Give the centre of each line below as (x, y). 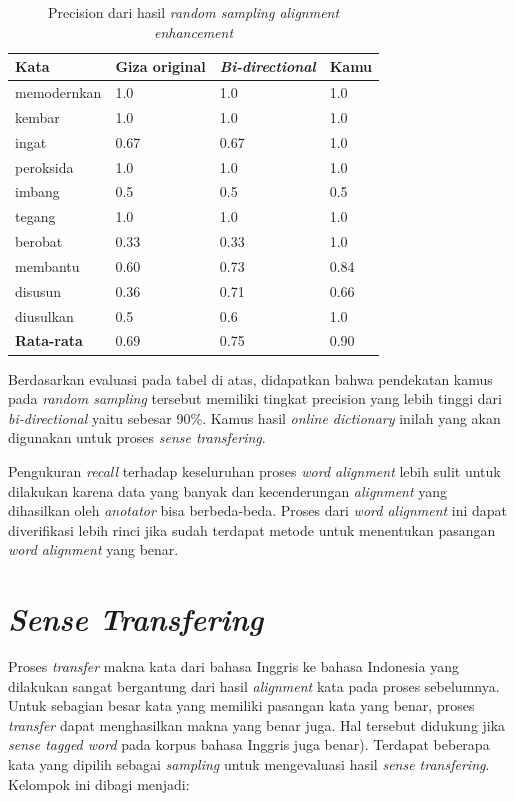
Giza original (160, 66)
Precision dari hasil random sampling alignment (193, 12)
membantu (47, 265)
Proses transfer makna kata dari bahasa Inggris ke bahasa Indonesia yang (233, 666)
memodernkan (58, 92)
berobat (39, 241)
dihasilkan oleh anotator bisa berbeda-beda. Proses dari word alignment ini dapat (258, 510)
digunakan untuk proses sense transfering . (137, 437)
